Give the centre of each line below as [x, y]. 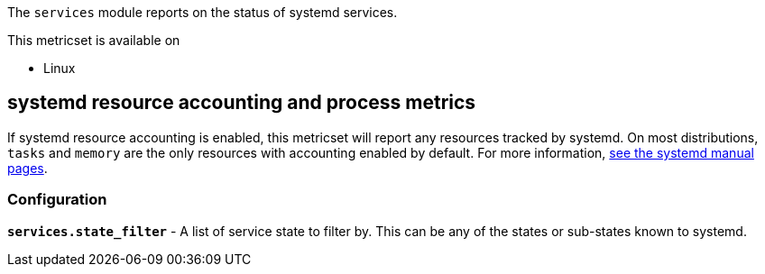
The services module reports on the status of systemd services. [203, 12]
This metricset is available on [94, 40]
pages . [28, 168]
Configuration [57, 200]
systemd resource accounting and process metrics [242, 103]
